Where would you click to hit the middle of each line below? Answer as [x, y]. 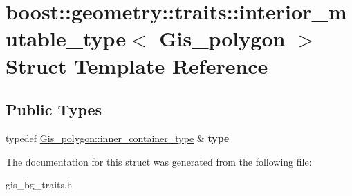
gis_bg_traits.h [39, 185]
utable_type [66, 38]
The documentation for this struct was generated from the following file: [159, 161]
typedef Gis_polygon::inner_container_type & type [118, 138]
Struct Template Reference [137, 65]
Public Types [54, 109]
